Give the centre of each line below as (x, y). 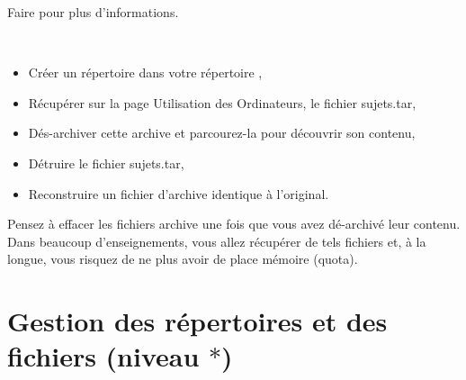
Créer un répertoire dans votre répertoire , (145, 72)
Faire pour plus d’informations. (93, 12)
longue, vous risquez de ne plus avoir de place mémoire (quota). (183, 259)
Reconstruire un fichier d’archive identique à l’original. (179, 193)
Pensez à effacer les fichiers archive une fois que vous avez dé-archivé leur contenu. (234, 224)
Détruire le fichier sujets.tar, (106, 163)
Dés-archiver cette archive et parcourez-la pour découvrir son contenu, (222, 133)
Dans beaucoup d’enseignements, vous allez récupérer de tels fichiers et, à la (217, 241)
